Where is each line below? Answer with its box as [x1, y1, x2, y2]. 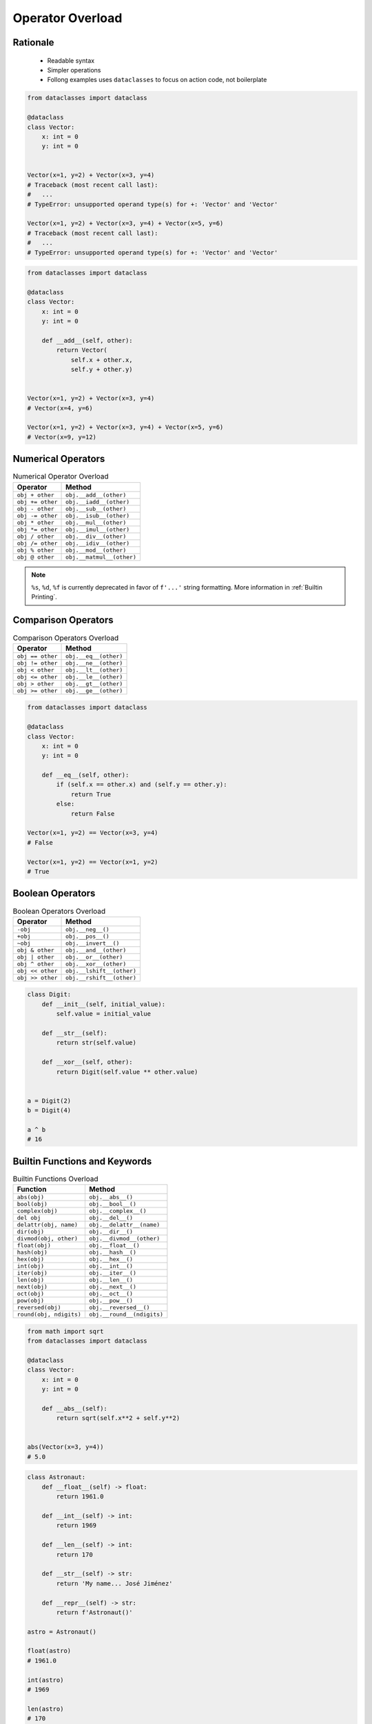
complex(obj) [17, 1207, 58, 1215]
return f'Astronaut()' [56, 1608, 134, 1616]
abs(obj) [17, 1194, 45, 1201]
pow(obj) [17, 1297, 45, 1305]
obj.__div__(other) [65, 532, 127, 540]
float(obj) [17, 1242, 52, 1250]
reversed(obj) [17, 1304, 61, 1312]
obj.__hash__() [88, 1249, 137, 1256]
